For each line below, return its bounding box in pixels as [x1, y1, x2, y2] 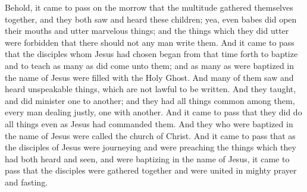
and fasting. [5, 175, 48, 188]
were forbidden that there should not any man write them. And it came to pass [5, 36, 295, 48]
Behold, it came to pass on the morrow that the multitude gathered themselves [5, 1, 293, 13]
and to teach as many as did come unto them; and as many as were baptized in [5, 59, 295, 71]
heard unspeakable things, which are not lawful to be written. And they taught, [5, 83, 296, 95]
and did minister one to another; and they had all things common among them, [5, 94, 295, 106]
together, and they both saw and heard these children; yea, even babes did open [5, 12, 297, 25]
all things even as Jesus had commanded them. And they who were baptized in [5, 117, 293, 130]
